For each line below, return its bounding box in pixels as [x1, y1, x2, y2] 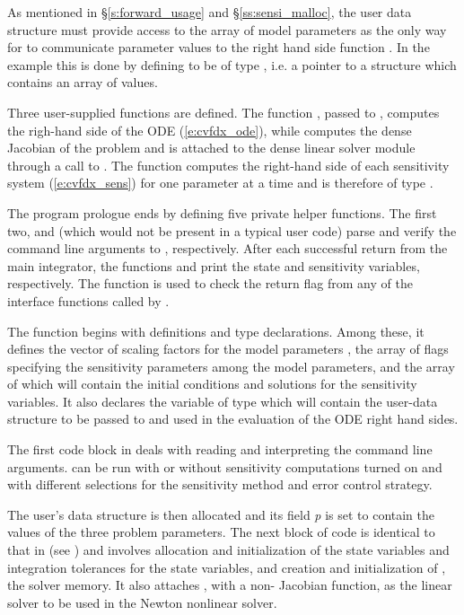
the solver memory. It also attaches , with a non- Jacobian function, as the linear [7, 575, 452, 594]
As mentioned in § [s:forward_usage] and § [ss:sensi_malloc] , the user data [7, 3, 412, 21]
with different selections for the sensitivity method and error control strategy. [7, 475, 433, 494]
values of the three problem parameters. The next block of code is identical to [7, 523, 435, 541]
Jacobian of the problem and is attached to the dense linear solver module [7, 138, 416, 157]
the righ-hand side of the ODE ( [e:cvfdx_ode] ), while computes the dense [7, 120, 412, 139]
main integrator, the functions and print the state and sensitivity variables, [7, 256, 420, 275]
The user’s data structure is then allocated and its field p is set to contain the [7, 505, 435, 523]
